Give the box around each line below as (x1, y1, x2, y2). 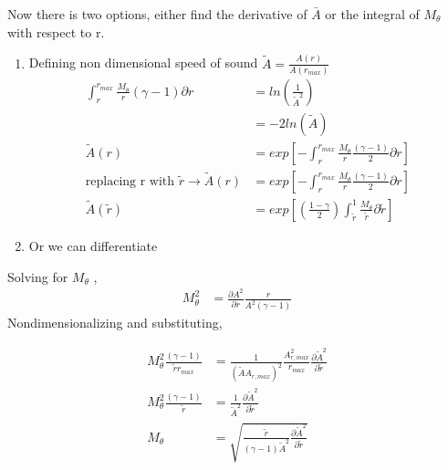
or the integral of (325, 5, 420, 23)
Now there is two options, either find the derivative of (7, 5, 307, 23)
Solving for (7, 266, 68, 286)
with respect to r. (7, 22, 105, 41)
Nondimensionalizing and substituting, (7, 313, 223, 332)
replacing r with (85, 174, 175, 188)
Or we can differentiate (28, 235, 158, 255)
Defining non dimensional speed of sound (28, 53, 258, 72)
